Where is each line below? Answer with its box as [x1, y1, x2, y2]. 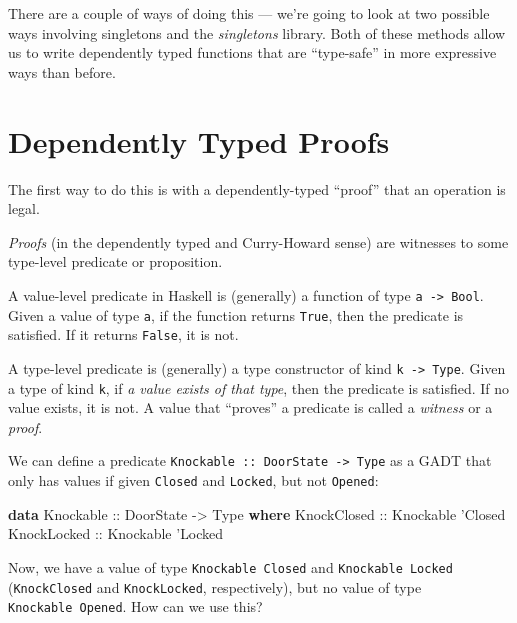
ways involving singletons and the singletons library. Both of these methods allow [8, 22, 506, 43]
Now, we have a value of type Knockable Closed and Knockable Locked [8, 556, 453, 577]
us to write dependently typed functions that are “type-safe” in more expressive [8, 42, 497, 63]
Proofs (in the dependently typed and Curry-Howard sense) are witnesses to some [8, 231, 509, 252]
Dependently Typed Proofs [8, 120, 390, 161]
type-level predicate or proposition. [8, 251, 223, 272]
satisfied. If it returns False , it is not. [8, 324, 239, 345]
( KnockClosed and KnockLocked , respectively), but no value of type [8, 576, 422, 597]
